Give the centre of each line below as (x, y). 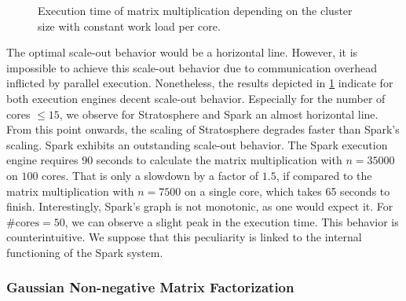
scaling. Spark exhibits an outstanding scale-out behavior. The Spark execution (197, 144)
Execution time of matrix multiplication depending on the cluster (195, 10)
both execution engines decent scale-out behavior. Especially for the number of (196, 98)
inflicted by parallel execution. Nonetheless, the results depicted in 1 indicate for (200, 83)
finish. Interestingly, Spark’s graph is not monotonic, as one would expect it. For (200, 206)
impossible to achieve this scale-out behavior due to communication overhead (192, 67)
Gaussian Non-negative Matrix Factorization (150, 287)
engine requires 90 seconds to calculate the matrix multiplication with (174, 160)
